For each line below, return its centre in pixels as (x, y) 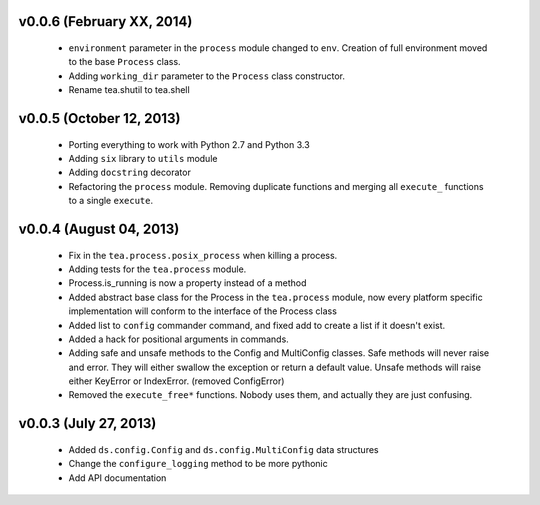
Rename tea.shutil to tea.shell (129, 90)
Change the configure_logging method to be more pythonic (198, 464)
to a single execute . (111, 201)
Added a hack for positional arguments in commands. (178, 339)
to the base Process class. (124, 62)
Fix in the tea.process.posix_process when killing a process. (203, 255)
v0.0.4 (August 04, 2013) (99, 228)
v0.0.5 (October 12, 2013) (99, 118)
